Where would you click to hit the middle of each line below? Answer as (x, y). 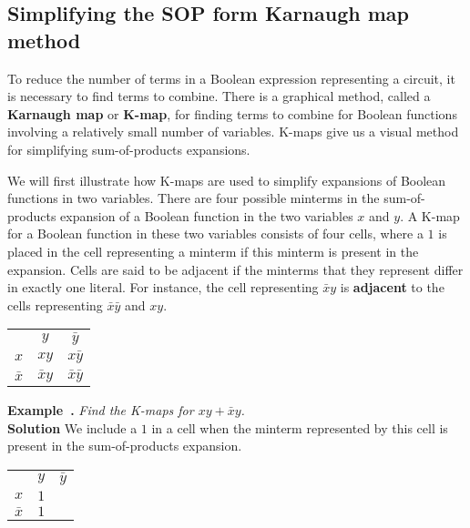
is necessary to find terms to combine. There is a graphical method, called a (219, 96)
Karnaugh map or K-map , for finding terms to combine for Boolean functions (232, 113)
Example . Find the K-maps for (101, 409)
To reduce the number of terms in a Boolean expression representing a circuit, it (231, 78)
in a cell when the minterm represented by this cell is (300, 427)
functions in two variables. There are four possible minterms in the (194, 198)
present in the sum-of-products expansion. (125, 446)
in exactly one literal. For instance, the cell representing (163, 287)
